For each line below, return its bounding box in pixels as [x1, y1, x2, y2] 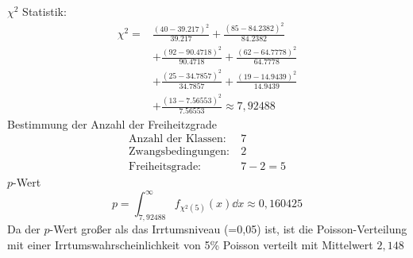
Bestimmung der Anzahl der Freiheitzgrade [7, 115, 217, 132]
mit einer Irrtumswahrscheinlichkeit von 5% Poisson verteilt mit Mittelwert [7, 236, 373, 252]
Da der [7, 221, 41, 237]
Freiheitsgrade [129, 161, 199, 173]
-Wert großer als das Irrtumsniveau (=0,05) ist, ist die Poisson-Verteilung [49, 221, 407, 237]
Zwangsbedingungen [129, 146, 227, 158]
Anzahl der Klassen [129, 133, 223, 145]
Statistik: [22, 3, 67, 19]
